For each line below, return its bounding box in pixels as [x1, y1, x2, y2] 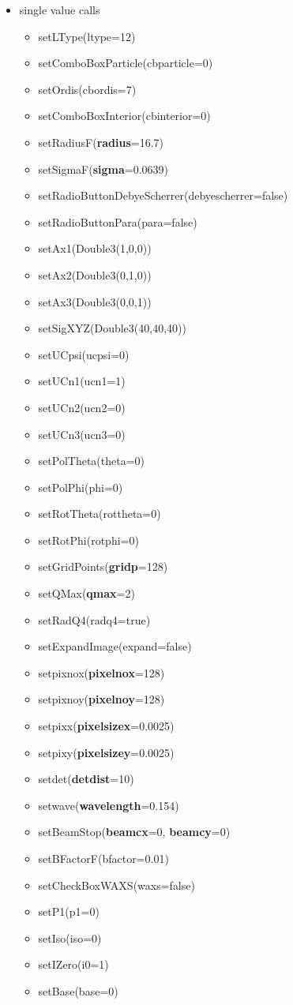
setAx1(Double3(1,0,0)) [38, 240, 152, 257]
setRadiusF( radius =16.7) [38, 133, 164, 150]
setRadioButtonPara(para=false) [38, 213, 197, 230]
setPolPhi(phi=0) [38, 478, 123, 495]
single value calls [19, 2, 100, 17]
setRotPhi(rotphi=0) [38, 531, 139, 548]
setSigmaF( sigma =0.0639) [38, 160, 169, 177]
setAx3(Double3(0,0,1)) [38, 293, 152, 309]
